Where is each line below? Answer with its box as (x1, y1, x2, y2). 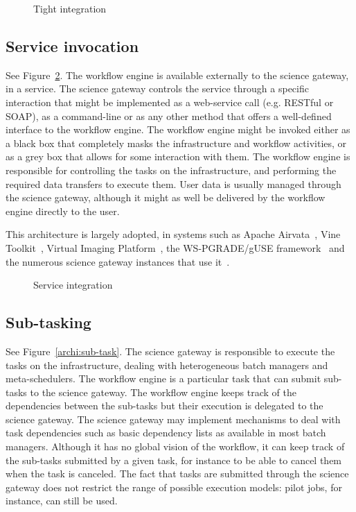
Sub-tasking (6, 312, 91, 333)
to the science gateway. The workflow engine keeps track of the (30, 384, 296, 399)
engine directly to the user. (6, 203, 120, 218)
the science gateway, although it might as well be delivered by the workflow (6, 190, 326, 205)
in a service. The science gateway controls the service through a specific (6, 81, 309, 96)
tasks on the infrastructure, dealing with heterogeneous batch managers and (6, 357, 328, 372)
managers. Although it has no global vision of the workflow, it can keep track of (6, 439, 345, 454)
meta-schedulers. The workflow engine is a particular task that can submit (6, 371, 321, 386)
